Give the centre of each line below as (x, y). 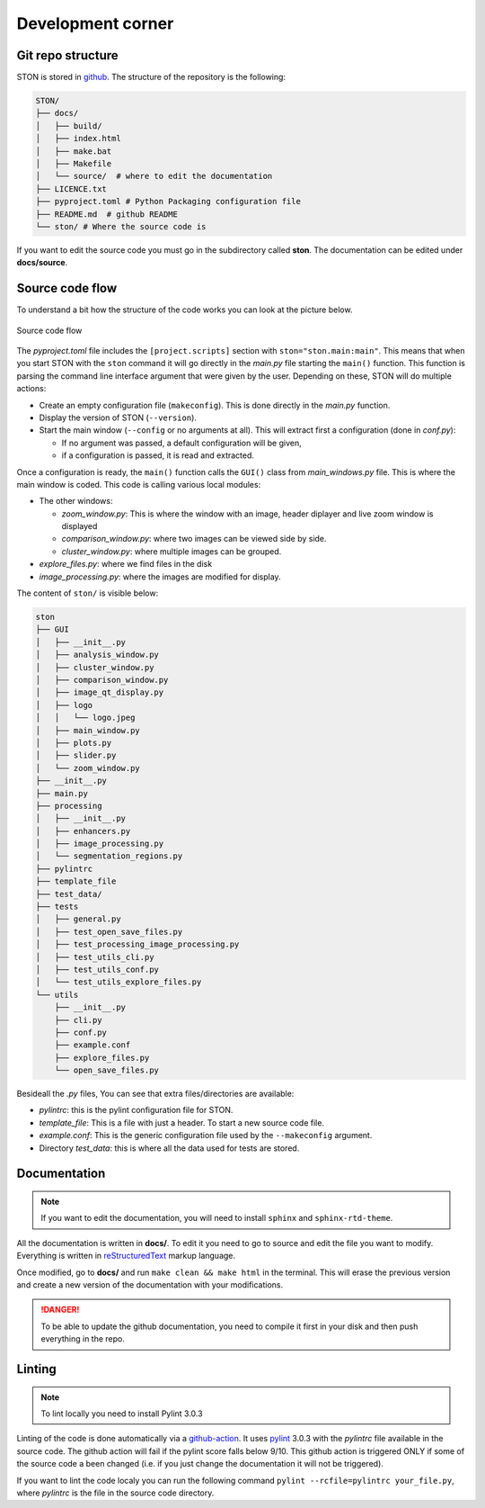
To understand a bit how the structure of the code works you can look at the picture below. (185, 310)
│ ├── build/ (69, 126)
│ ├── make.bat (74, 151)
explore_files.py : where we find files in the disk (126, 564)
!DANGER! (60, 1310)
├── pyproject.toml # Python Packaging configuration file (168, 202)
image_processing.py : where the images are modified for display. (160, 577)
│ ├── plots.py (74, 743)
